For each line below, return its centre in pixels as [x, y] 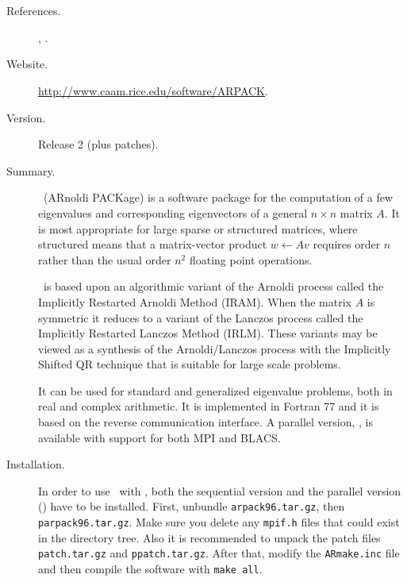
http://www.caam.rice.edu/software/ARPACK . [153, 90]
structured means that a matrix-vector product [153, 244]
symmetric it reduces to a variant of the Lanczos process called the [201, 317]
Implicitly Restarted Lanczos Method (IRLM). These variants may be [208, 333]
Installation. [36, 464]
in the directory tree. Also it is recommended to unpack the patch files [209, 537]
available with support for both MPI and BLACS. [159, 437]
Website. [27, 64]
